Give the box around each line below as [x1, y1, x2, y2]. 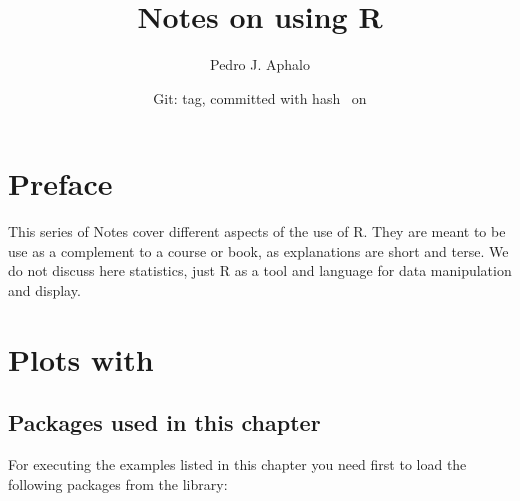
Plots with [8, 338, 154, 379]
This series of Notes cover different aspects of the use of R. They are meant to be [8, 221, 506, 242]
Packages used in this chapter [8, 407, 321, 438]
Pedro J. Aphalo [209, 54, 310, 75]
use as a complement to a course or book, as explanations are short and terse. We [8, 240, 509, 261]
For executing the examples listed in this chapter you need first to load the [8, 454, 467, 475]
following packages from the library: [8, 473, 228, 494]
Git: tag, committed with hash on [153, 87, 367, 108]
